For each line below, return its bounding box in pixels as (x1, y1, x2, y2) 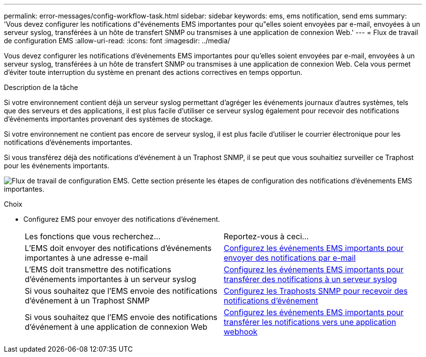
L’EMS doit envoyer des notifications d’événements (25, 243, 212, 253)
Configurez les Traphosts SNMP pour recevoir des (224, 286, 408, 296)
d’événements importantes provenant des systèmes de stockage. (4, 115, 213, 123)
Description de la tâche (4, 83, 78, 91)
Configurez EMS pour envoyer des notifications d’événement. (23, 215, 220, 223)
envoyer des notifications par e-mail (224, 253, 356, 263)
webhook (224, 327, 258, 337)
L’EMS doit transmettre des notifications (25, 265, 171, 274)
